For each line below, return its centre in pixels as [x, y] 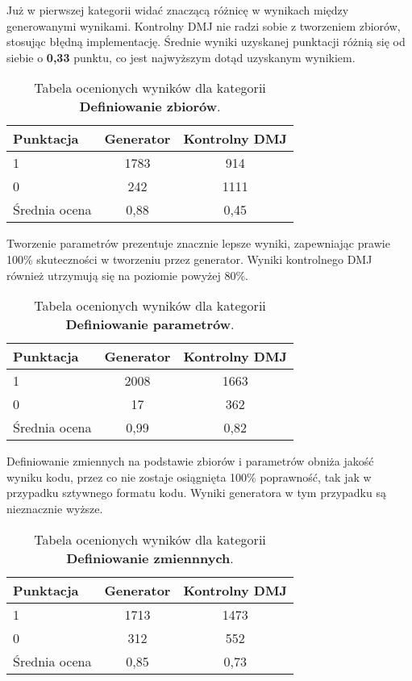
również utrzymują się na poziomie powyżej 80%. [127, 275]
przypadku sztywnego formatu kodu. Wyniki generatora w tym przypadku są [196, 493]
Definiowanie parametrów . [150, 324]
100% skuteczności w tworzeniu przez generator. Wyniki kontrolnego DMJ [189, 259]
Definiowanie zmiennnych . [150, 558]
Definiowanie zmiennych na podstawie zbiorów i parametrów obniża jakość [190, 461]
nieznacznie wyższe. [55, 508]
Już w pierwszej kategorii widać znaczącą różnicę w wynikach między [178, 10]
